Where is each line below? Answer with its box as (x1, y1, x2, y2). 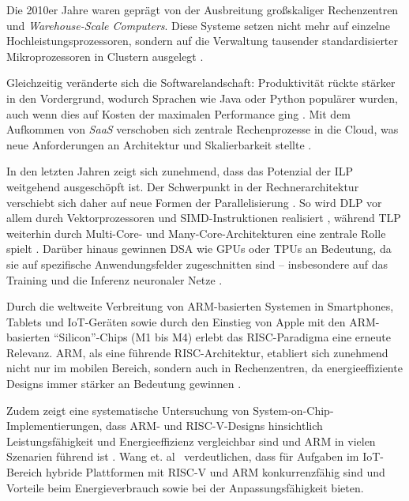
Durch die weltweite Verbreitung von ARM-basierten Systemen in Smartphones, (6, 298, 394, 315)
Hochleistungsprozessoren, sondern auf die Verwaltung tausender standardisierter (6, 32, 399, 49)
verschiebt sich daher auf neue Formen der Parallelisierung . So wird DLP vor (6, 194, 382, 210)
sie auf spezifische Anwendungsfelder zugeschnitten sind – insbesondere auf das (6, 255, 388, 272)
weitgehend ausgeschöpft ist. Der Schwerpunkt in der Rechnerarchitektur (6, 178, 359, 194)
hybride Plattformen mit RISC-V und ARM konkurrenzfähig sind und (45, 464, 385, 480)
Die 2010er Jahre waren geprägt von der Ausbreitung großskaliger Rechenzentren (6, 2, 399, 17)
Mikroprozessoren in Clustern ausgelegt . (6, 47, 204, 64)
